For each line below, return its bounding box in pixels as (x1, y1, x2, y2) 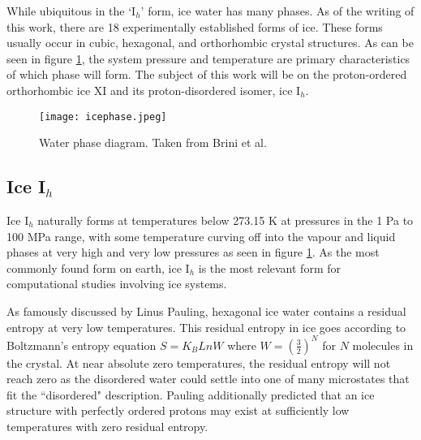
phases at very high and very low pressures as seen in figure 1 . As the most (6, 244, 380, 261)
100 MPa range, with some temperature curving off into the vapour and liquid (6, 227, 396, 244)
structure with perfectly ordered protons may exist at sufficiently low (6, 402, 350, 419)
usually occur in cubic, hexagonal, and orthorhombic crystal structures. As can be (6, 34, 414, 51)
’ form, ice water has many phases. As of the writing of (140, 2, 415, 19)
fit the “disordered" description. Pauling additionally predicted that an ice (6, 386, 375, 403)
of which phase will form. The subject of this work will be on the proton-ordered (6, 66, 407, 83)
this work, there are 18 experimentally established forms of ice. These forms (6, 18, 383, 35)
